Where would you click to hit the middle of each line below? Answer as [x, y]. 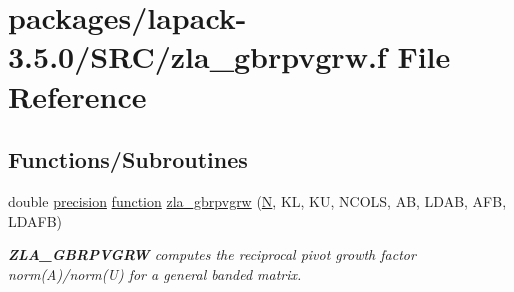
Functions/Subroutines [128, 159]
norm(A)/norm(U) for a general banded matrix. [155, 273]
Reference [77, 95]
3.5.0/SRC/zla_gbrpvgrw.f [197, 56]
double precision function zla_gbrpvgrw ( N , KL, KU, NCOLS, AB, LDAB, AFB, [257, 200]
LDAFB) [35, 220]
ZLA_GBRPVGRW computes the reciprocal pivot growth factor [212, 254]
